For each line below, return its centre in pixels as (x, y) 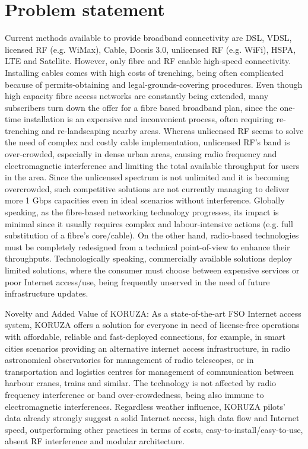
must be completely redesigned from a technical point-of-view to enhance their (147, 246)
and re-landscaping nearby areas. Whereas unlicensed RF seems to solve (172, 130)
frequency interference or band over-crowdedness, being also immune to (134, 394)
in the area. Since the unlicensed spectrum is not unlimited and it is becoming (147, 177)
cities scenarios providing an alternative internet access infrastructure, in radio (147, 348)
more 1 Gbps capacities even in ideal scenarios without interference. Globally (145, 200)
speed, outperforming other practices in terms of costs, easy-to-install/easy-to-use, (154, 429)
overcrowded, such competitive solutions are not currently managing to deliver (147, 188)
